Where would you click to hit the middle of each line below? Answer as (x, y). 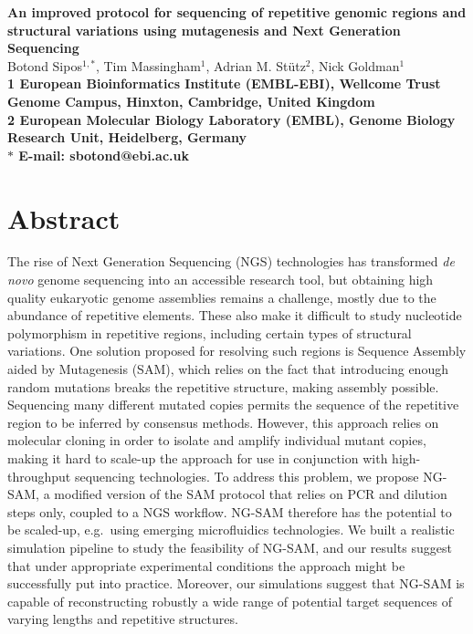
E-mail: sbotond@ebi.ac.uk (104, 155)
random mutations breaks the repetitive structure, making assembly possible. (223, 386)
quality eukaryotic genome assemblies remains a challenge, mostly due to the (222, 297)
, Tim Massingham (148, 65)
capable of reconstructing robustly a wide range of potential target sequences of (230, 601)
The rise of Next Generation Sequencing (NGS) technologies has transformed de (231, 261)
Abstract (64, 218)
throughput (39, 476)
